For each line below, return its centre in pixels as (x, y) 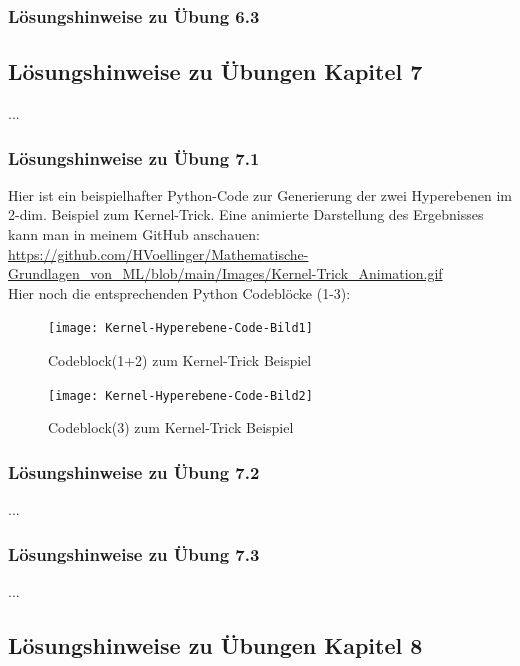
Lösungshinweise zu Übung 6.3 (134, 15)
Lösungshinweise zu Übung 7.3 (134, 553)
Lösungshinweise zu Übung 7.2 (134, 471)
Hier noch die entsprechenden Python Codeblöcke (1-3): (179, 292)
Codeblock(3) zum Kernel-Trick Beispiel (171, 427)
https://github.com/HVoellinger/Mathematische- (158, 253)
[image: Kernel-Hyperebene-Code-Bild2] (180, 395)
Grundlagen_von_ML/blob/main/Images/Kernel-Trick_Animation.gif (225, 273)
